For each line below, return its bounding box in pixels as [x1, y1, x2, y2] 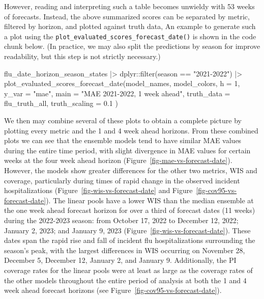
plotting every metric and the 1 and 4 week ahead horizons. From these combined [4, 125, 258, 135]
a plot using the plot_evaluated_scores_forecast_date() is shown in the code [4, 31, 256, 41]
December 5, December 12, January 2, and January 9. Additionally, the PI [4, 255, 237, 265]
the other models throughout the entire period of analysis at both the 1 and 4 [4, 275, 247, 285]
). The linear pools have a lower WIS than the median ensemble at [46, 195, 254, 205]
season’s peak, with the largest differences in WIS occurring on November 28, [4, 244, 245, 255]
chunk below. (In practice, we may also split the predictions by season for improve [4, 41, 260, 51]
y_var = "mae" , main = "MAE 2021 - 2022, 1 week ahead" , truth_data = [4, 88, 230, 98]
